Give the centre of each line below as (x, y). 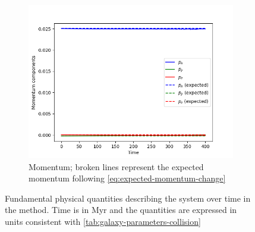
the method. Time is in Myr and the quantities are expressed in (121, 210)
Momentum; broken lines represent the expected (116, 166)
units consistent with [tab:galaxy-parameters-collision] (103, 221)
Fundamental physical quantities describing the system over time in (128, 198)
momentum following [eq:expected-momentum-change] (127, 178)
